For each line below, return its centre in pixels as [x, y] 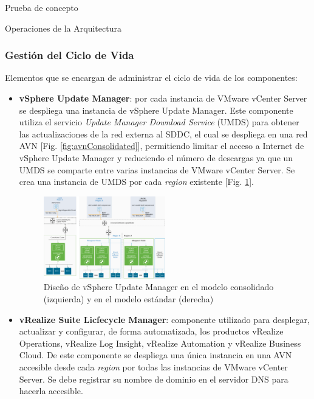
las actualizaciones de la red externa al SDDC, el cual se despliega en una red [163, 134]
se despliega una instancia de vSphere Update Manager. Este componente [156, 110]
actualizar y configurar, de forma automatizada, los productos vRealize [151, 331]
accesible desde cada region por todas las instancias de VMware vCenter [153, 367]
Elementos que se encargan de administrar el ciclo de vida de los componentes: [151, 78]
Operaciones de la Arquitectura [63, 28]
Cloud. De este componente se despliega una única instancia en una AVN [155, 355]
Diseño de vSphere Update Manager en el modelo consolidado [159, 287]
